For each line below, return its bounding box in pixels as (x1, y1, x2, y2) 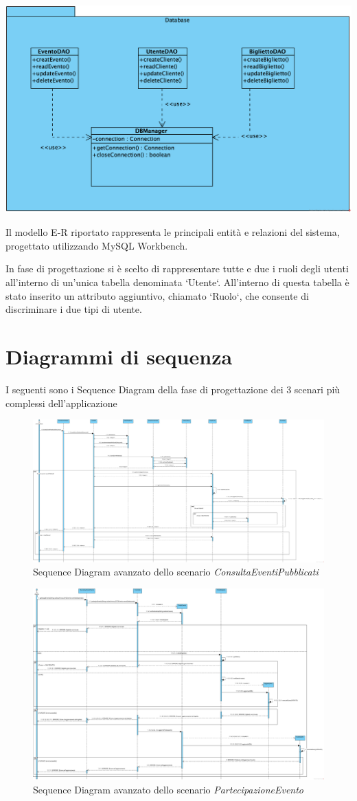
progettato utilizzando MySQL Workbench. (5, 238, 188, 252)
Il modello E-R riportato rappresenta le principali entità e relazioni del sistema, (5, 225, 340, 239)
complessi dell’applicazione (5, 395, 117, 410)
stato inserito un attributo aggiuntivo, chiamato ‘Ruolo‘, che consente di (5, 288, 309, 303)
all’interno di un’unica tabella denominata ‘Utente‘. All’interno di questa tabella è (5, 275, 349, 289)
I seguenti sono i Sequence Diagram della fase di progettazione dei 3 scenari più (5, 382, 341, 396)
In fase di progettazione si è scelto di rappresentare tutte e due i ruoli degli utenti (5, 261, 349, 276)
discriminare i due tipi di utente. (5, 302, 142, 316)
